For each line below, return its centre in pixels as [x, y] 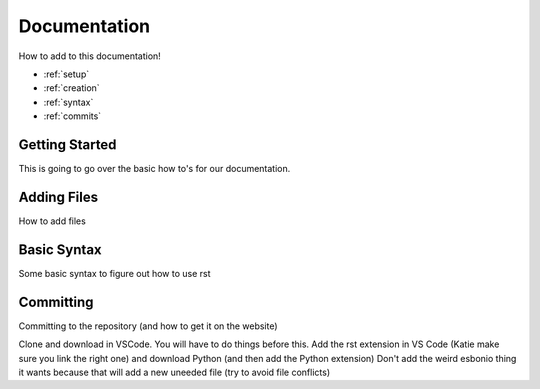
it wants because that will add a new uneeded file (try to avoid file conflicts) [174, 372]
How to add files [52, 221]
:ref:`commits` [72, 116]
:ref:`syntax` [68, 102]
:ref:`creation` [71, 88]
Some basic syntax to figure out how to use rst [114, 273]
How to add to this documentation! [90, 56]
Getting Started [67, 144]
